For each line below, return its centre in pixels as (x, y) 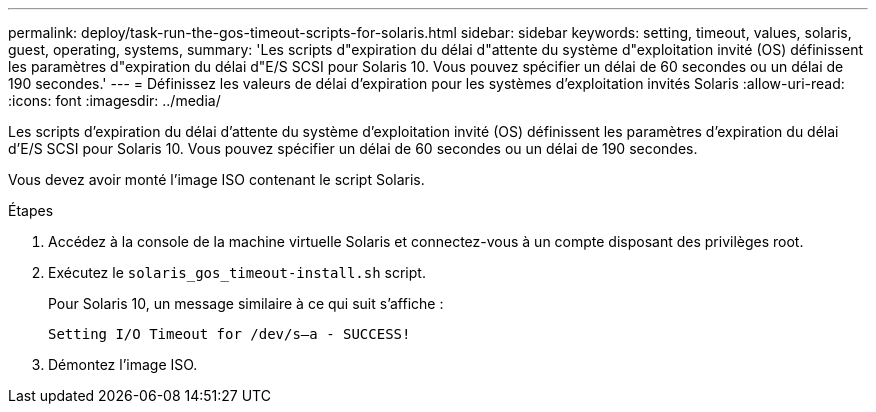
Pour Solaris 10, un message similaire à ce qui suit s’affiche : (246, 303)
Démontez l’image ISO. (123, 364)
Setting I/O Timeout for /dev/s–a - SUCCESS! (229, 334)
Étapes (31, 210)
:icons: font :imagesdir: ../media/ (114, 100)
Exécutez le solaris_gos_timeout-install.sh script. (237, 272)
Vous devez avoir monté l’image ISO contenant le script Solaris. (216, 179)
